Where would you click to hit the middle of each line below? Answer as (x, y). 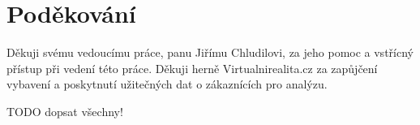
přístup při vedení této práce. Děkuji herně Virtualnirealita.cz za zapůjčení (192, 68)
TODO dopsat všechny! (65, 111)
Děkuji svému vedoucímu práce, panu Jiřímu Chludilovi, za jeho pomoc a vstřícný (210, 52)
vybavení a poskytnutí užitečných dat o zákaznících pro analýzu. (167, 84)
